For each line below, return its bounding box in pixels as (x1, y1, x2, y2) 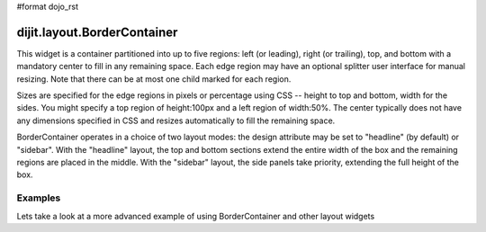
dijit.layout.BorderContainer (16, 24, 178, 40)
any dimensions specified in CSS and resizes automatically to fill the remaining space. (16, 115, 336, 126)
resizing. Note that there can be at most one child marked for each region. (16, 73, 292, 85)
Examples (16, 192, 61, 204)
